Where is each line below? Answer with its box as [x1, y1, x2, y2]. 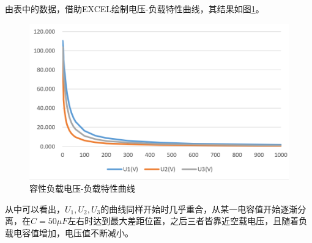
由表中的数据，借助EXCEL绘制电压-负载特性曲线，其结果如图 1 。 [5, 2, 264, 15]
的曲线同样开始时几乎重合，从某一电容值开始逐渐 [100, 202, 298, 215]
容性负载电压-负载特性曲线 [29, 182, 135, 194]
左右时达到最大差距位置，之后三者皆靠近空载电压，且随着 [67, 214, 299, 227]
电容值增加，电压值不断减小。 [13, 226, 133, 239]
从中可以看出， [5, 202, 65, 215]
